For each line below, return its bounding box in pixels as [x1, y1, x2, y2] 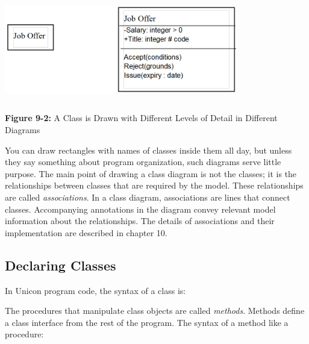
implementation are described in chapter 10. [5, 226, 167, 239]
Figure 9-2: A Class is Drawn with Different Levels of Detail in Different [5, 111, 278, 124]
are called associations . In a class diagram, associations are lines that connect [5, 190, 290, 203]
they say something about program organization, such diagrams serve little [5, 155, 281, 168]
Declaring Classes [5, 255, 116, 274]
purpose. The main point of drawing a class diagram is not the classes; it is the [5, 167, 297, 180]
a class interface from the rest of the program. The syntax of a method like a [5, 316, 289, 328]
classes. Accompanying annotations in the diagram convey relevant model [5, 202, 276, 215]
